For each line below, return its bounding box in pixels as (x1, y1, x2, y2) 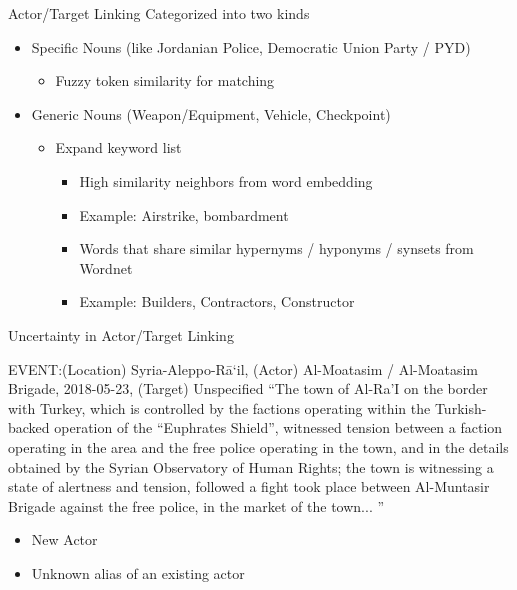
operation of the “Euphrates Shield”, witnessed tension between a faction (54, 417, 503, 438)
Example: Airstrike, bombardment (79, 204, 289, 225)
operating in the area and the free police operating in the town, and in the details (8, 436, 509, 457)
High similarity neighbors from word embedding (79, 170, 373, 191)
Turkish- (434, 397, 487, 418)
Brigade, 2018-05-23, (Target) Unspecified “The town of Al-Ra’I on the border (8, 378, 488, 399)
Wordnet (79, 257, 133, 278)
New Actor (31, 529, 98, 550)
